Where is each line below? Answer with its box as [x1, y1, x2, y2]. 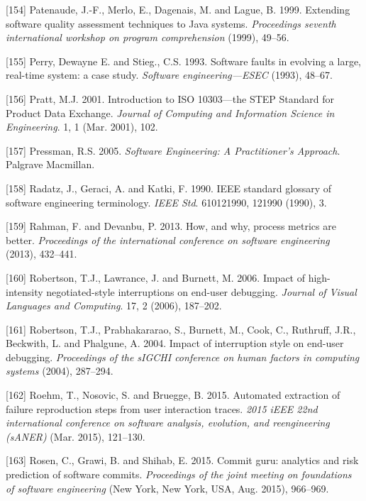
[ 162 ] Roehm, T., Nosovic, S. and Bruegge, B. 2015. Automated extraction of [6, 387, 340, 402]
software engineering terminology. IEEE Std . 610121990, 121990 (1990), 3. [6, 194, 327, 209]
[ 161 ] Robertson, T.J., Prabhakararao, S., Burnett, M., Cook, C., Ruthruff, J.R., [6, 321, 356, 336]
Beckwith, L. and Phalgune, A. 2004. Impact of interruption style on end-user [6, 336, 344, 351]
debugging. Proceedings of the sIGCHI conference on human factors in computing [6, 349, 360, 364]
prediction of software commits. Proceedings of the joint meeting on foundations [6, 467, 352, 482]
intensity [6, 284, 43, 299]
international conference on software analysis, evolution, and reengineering [6, 415, 330, 430]
